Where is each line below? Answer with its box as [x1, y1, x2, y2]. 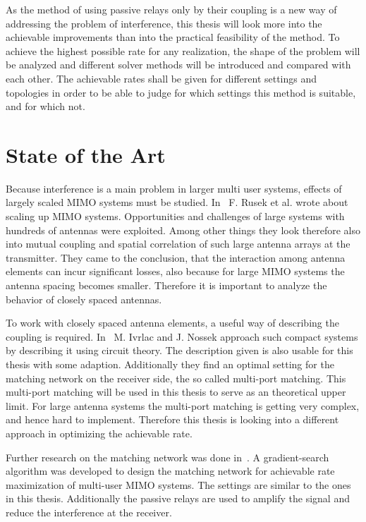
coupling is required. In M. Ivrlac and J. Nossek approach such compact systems [6, 329, 358, 344]
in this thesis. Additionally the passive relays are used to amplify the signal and [6, 491, 350, 506]
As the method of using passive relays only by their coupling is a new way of [6, 2, 337, 16]
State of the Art [6, 140, 166, 169]
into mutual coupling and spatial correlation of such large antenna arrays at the [6, 236, 350, 251]
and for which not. [6, 99, 85, 114]
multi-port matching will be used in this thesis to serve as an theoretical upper [6, 384, 346, 399]
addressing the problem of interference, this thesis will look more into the [6, 16, 322, 30]
